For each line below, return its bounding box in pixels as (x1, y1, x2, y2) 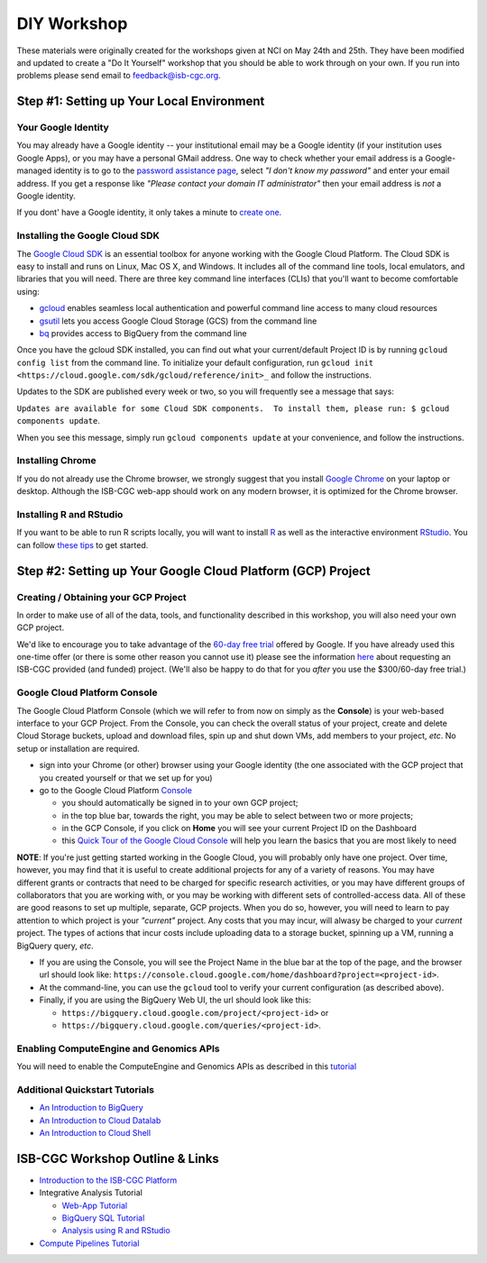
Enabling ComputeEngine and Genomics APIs (16, 1042, 220, 1055)
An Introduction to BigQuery (39, 1103, 143, 1113)
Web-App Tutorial (61, 1200, 128, 1211)
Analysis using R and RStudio (61, 1225, 170, 1236)
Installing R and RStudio (16, 508, 124, 520)
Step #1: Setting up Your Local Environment (16, 94, 265, 109)
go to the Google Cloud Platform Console (39, 784, 193, 795)
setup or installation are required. (16, 743, 140, 754)
